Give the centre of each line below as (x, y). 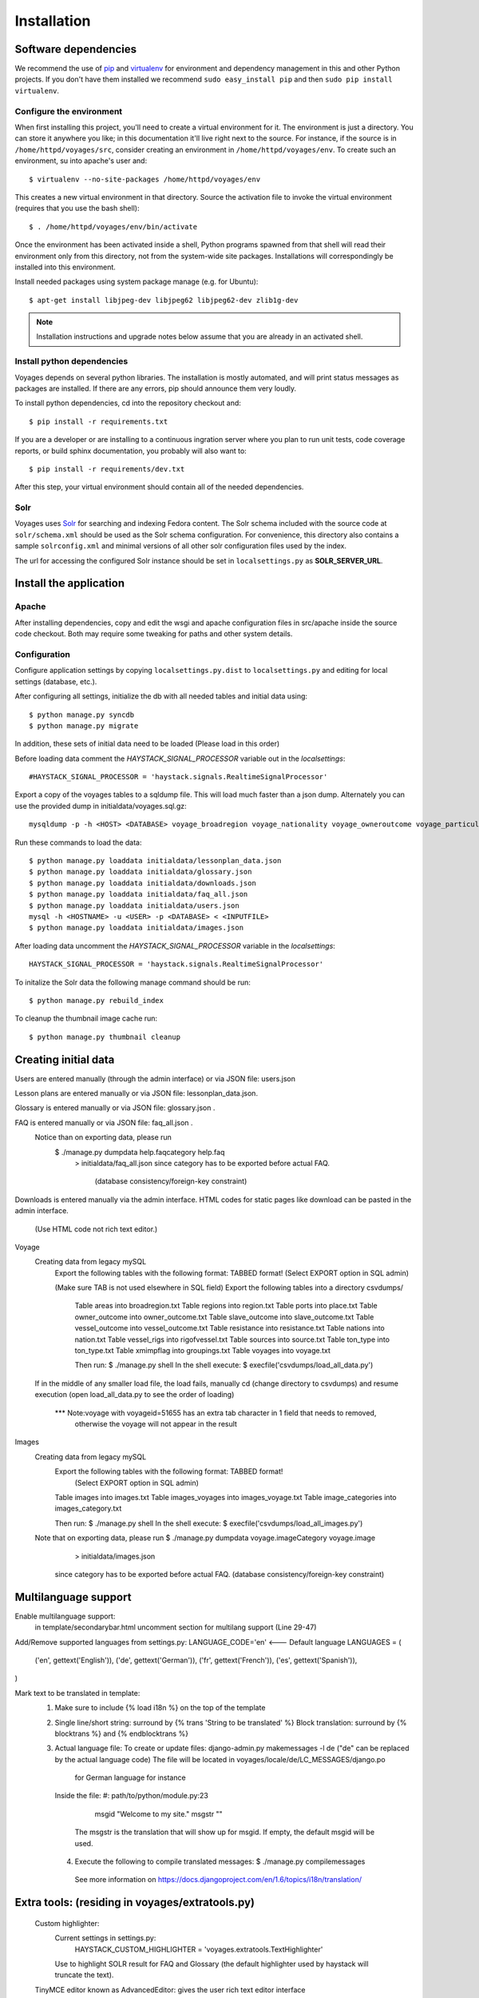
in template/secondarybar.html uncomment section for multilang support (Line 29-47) (176, 1627)
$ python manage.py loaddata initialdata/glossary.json (141, 872)
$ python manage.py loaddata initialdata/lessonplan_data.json (155, 861)
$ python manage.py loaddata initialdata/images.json (136, 928)
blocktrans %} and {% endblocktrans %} (122, 1733)
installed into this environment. (65, 267)
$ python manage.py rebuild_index (96, 1000)
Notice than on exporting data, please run (103, 1137)
